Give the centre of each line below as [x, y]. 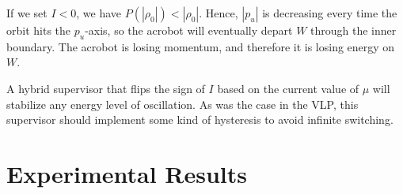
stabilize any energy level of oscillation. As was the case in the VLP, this [182, 104]
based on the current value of [288, 88]
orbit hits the [39, 30]
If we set [27, 13]
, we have [99, 13]
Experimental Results [127, 173]
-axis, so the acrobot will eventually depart [189, 30]
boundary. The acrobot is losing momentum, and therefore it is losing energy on [201, 46]
